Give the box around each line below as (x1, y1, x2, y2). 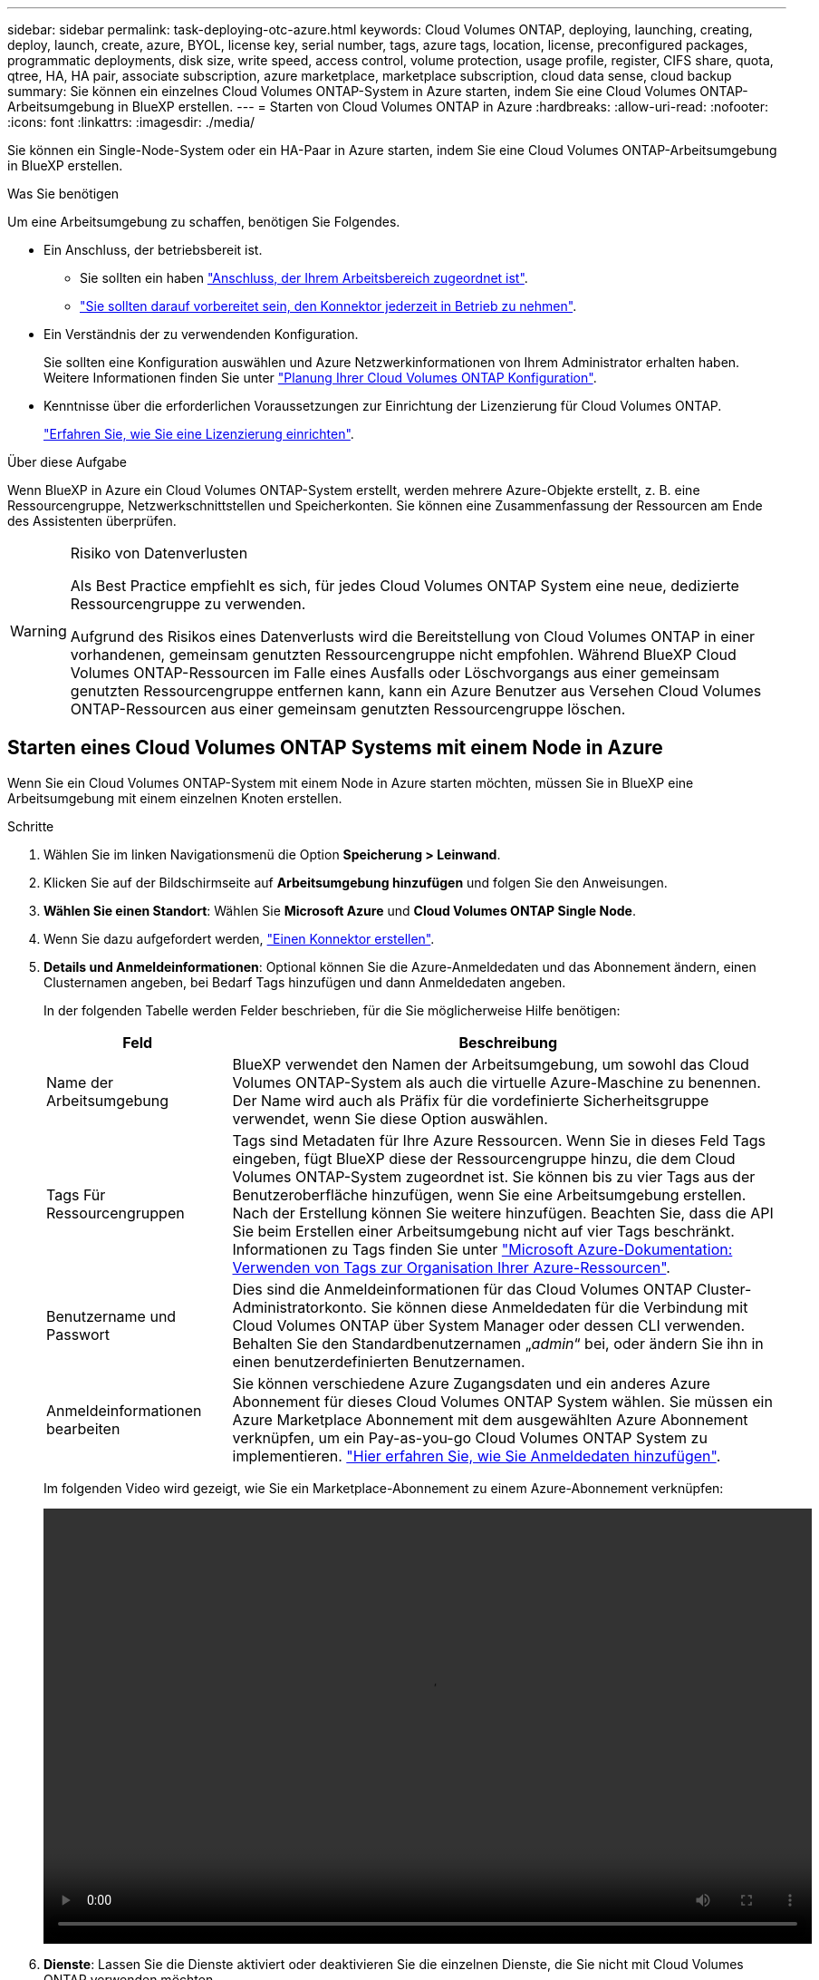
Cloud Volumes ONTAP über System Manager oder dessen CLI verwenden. (232, 1315, 746, 1335)
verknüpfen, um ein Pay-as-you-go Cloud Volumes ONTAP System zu (232, 1428, 708, 1447)
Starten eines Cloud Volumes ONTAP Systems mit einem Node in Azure (7, 736, 663, 760)
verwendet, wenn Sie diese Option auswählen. (232, 1109, 548, 1128)
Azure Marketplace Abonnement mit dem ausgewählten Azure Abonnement (232, 1410, 748, 1429)
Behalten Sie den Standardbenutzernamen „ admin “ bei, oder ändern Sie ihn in (232, 1334, 764, 1353)
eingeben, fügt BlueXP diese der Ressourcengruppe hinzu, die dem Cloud (232, 1149, 736, 1168)
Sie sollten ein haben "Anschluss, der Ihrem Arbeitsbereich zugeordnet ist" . (80, 270, 528, 286)
